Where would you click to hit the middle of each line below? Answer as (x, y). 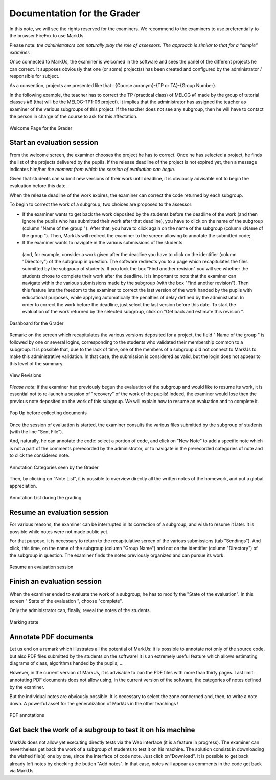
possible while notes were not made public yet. (59, 532)
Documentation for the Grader (75, 13)
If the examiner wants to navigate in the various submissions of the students (102, 243)
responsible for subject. (34, 76)
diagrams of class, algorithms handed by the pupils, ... (66, 663)
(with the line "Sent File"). (36, 432)
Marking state (24, 622)
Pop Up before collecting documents (48, 413)
